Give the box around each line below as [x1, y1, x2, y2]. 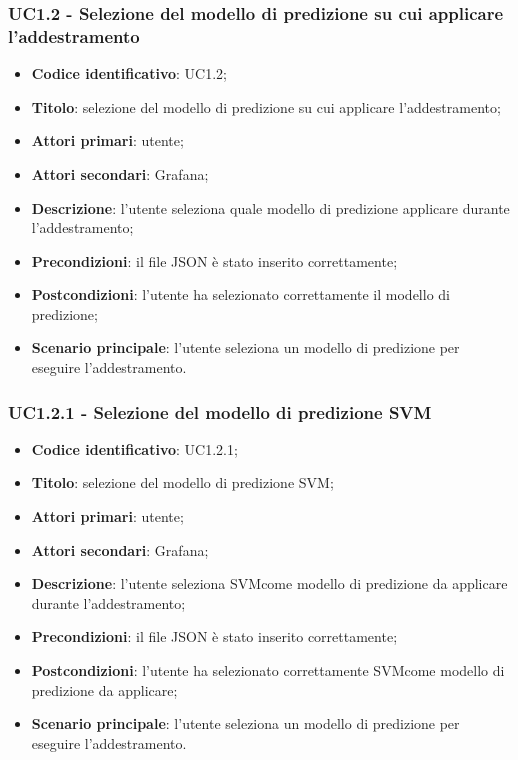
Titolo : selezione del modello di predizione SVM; [31, 472, 334, 493]
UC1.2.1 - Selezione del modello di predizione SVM [8, 399, 432, 424]
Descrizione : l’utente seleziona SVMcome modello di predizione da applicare [31, 573, 508, 594]
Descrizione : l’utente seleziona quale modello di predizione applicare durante [31, 197, 510, 218]
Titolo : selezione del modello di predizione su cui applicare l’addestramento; [31, 96, 501, 117]
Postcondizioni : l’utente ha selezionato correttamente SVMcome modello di [31, 660, 505, 681]
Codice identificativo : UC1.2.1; [31, 438, 238, 459]
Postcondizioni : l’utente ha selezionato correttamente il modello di [31, 284, 450, 305]
